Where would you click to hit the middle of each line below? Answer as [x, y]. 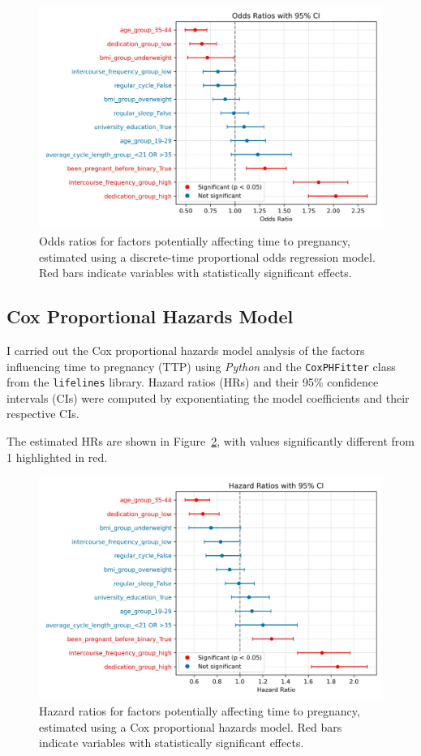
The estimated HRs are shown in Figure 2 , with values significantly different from [210, 441]
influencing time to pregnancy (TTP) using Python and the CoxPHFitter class [201, 366]
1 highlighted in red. [57, 457]
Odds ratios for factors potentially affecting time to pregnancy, [195, 240]
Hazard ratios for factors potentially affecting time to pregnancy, [200, 711]
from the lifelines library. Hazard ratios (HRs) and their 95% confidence [193, 382]
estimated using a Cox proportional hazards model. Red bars [191, 726]
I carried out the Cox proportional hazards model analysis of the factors [186, 350]
